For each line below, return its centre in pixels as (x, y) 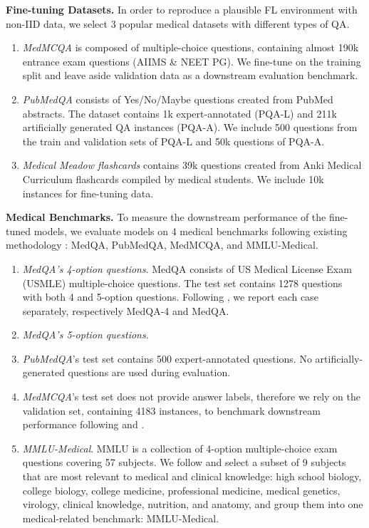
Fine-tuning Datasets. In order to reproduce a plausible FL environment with (182, 9)
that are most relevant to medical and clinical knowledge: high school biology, (192, 476)
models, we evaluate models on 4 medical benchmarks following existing (191, 231)
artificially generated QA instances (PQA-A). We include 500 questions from (190, 127)
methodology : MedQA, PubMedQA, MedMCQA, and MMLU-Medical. (162, 245)
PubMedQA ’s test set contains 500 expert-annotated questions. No (167, 358)
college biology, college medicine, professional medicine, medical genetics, (181, 490)
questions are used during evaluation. (149, 372)
